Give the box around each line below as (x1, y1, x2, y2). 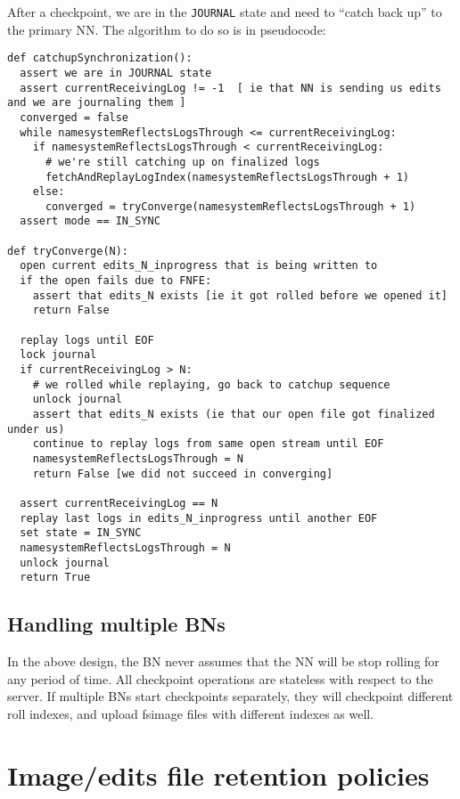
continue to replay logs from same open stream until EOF (32, 437, 384, 451)
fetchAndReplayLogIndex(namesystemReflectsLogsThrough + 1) (45, 170, 410, 183)
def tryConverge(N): (7, 244, 129, 257)
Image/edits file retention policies (7, 756, 430, 793)
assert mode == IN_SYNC (20, 215, 160, 228)
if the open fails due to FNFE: (20, 274, 212, 288)
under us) (7, 422, 65, 436)
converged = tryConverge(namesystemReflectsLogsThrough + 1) (45, 200, 416, 213)
